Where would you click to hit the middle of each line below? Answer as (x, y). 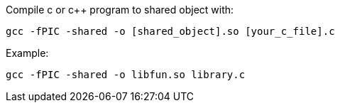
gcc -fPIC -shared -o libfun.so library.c (126, 75)
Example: (27, 53)
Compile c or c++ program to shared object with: (120, 10)
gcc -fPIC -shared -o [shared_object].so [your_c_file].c (170, 31)
